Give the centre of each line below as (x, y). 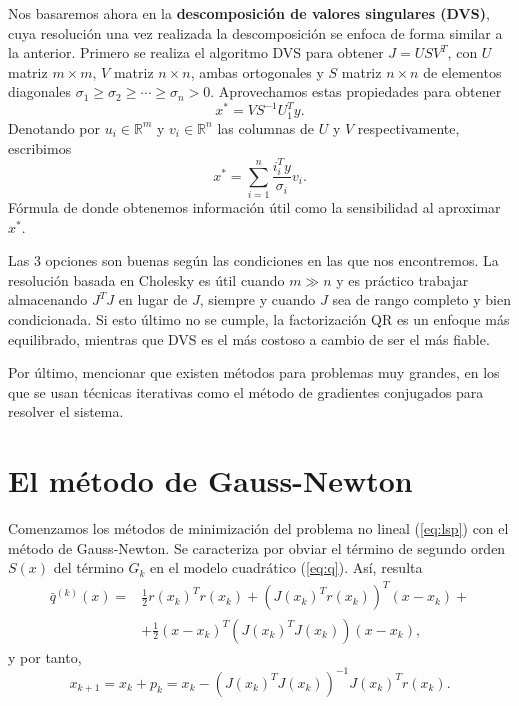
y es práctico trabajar (402, 279)
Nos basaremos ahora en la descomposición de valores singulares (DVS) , (249, 13)
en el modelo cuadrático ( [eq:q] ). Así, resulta (286, 567)
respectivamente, (408, 127)
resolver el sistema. (66, 411)
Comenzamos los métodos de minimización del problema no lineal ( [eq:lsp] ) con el (258, 528)
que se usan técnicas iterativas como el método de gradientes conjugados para (246, 391)
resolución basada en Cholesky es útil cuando (146, 279)
